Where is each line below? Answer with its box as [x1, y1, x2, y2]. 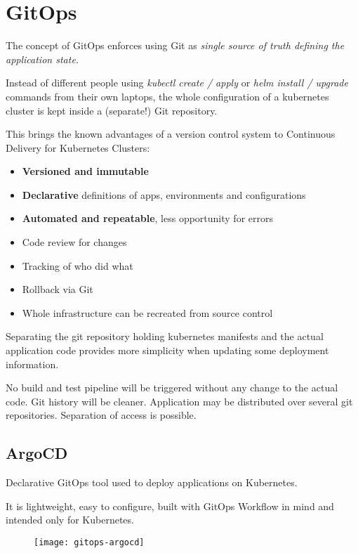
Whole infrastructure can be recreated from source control [22, 305, 273, 320]
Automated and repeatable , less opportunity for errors [22, 211, 273, 226]
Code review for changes [22, 235, 127, 249]
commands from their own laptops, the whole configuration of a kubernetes [6, 89, 329, 103]
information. [6, 356, 59, 371]
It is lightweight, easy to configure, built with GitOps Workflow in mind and [6, 498, 334, 513]
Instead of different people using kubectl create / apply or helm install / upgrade [6, 75, 348, 90]
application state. [6, 51, 79, 66]
